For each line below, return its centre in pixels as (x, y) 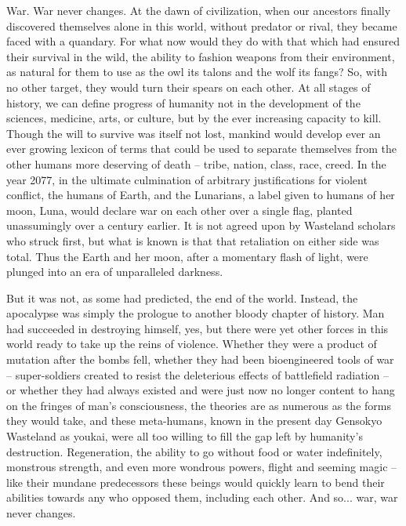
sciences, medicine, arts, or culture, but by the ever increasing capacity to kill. (194, 118)
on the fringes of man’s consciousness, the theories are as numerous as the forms (199, 405)
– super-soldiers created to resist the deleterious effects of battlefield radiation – (198, 374)
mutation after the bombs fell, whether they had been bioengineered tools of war (200, 359)
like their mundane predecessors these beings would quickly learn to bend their (196, 482)
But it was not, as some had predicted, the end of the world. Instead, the (182, 297)
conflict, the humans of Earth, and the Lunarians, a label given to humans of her (201, 195)
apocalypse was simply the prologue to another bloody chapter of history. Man (196, 313)
